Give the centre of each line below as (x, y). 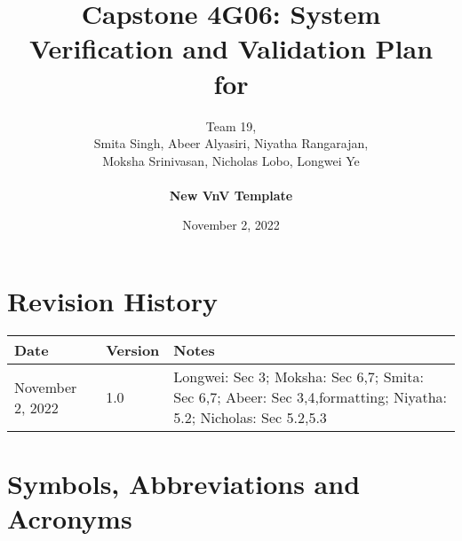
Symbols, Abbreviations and (184, 484)
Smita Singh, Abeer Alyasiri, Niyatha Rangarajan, (231, 143)
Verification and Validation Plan (231, 48)
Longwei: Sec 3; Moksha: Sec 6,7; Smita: (299, 376)
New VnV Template (231, 195)
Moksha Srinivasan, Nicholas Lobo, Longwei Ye (231, 160)
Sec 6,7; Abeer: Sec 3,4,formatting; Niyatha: (311, 397)
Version (133, 350)
